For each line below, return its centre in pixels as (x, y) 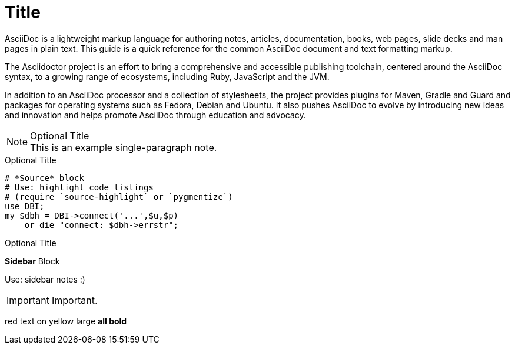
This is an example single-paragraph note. (124, 147)
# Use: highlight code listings (79, 187)
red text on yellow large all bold (66, 321)
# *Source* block (44, 178)
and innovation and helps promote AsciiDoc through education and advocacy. (155, 115)
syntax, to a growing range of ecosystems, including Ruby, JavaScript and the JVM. (167, 76)
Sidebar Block (32, 261)
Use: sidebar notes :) (45, 279)
